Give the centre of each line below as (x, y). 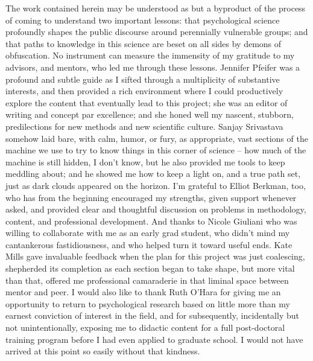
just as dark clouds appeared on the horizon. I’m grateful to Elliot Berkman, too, (156, 185)
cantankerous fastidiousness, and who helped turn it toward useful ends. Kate (149, 244)
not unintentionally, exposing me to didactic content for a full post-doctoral (145, 327)
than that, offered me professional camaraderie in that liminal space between (147, 280)
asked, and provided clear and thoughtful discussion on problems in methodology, (156, 209)
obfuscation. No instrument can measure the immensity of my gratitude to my (150, 55)
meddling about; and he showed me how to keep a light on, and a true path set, (153, 174)
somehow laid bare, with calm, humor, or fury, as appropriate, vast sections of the (157, 138)
